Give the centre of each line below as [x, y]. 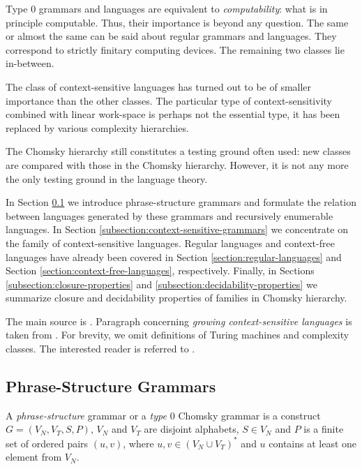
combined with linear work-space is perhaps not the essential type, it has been [173, 114]
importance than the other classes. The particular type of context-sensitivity [169, 100]
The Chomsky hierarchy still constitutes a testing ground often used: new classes [178, 151]
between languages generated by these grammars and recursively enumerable [169, 215]
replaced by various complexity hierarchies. [97, 127]
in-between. [30, 63]
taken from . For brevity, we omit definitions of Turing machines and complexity [178, 335]
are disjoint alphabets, [191, 429]
